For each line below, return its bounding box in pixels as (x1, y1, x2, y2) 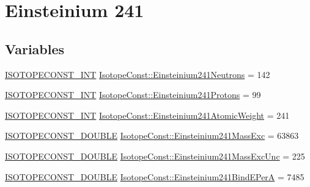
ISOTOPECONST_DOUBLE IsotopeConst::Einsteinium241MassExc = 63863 (5, 129, 299, 142)
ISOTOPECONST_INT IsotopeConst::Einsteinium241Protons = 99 (5, 88, 261, 101)
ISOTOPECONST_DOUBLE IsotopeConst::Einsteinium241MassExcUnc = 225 (5, 149, 305, 162)
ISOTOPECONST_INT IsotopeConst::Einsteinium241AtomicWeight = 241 (5, 108, 290, 121)
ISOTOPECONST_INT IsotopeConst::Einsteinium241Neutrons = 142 (5, 68, 270, 80)
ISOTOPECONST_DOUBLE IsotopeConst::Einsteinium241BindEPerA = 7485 (5, 170, 304, 183)
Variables (5, 39, 65, 58)
